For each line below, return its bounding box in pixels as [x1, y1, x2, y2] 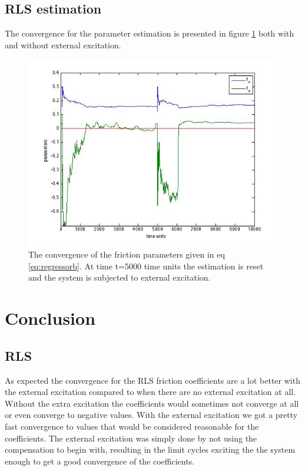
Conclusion [5, 306, 96, 330]
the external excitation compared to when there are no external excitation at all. [5, 386, 296, 398]
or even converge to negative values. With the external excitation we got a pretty [5, 409, 298, 421]
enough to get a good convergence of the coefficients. [5, 454, 195, 467]
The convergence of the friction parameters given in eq [28, 248, 225, 261]
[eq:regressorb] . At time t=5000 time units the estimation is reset [28, 259, 264, 272]
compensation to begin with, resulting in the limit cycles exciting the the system [5, 443, 296, 456]
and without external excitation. [5, 38, 121, 51]
